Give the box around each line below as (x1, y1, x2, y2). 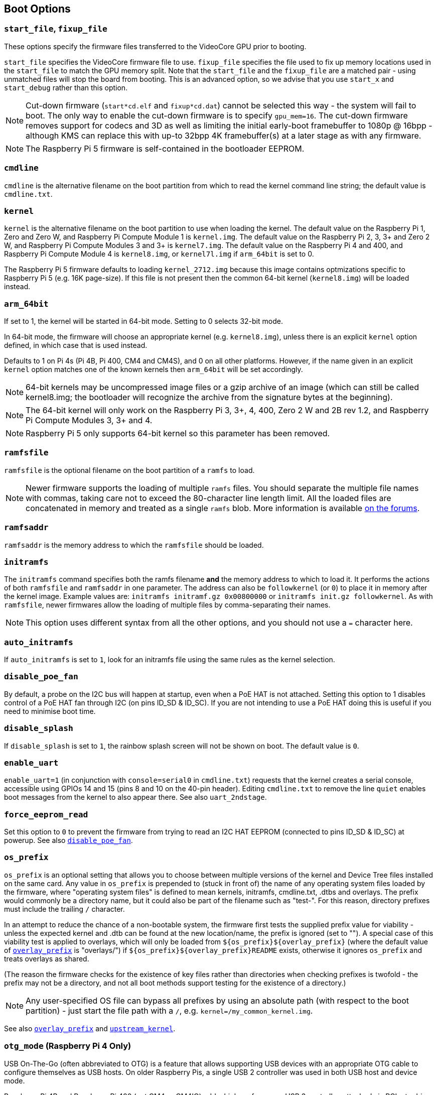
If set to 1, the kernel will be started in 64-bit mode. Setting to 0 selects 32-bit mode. (4, 317, 283, 326)
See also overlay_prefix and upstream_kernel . (4, 1024, 176, 1033)
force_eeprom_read (4, 809, 88, 819)
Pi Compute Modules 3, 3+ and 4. (26, 415, 153, 426)
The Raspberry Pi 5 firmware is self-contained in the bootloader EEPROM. (26, 143, 305, 154)
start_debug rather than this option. (4, 83, 128, 92)
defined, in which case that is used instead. (4, 341, 148, 350)
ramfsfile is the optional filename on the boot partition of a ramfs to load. (4, 465, 255, 474)
